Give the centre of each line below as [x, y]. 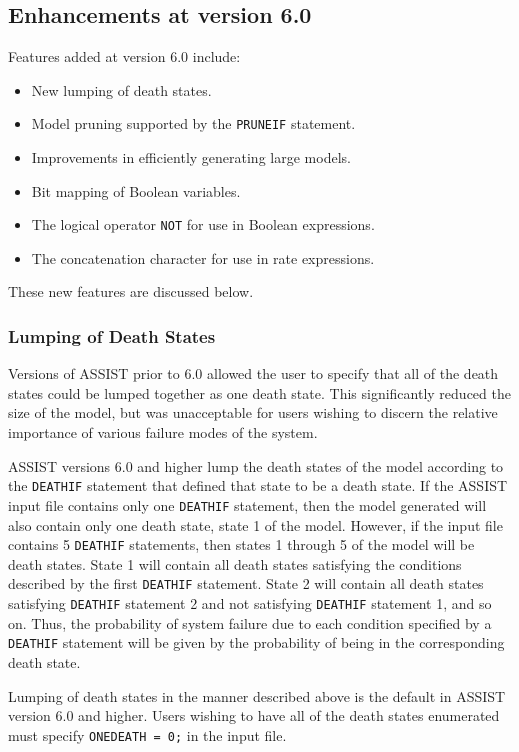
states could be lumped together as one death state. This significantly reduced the [259, 392]
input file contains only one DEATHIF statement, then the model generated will [247, 504]
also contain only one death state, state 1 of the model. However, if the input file [255, 524]
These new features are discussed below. [131, 291]
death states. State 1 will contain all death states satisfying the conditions [235, 563]
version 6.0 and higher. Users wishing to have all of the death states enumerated [254, 715]
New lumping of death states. [121, 89]
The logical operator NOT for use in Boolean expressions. [203, 224]
